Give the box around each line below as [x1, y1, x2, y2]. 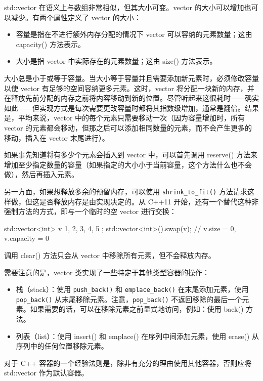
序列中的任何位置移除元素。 [16, 341, 108, 351]
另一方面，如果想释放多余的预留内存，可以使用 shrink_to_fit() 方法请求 [4, 186, 247, 196]
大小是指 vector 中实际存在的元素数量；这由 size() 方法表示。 [16, 56, 217, 66]
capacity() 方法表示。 [16, 38, 85, 49]
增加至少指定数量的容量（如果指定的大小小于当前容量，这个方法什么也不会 [4, 159, 252, 170]
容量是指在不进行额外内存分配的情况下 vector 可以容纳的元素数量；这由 [16, 29, 252, 39]
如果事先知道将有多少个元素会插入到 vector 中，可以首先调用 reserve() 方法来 [4, 149, 258, 160]
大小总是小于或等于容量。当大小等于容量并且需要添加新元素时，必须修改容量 [4, 72, 259, 83]
